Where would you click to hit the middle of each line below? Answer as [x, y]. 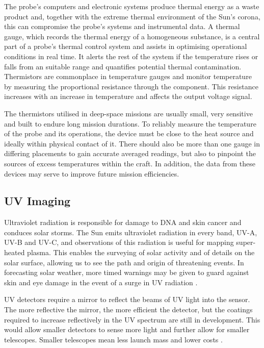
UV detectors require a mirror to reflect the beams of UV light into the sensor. [127, 299]
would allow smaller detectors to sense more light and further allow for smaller [127, 329]
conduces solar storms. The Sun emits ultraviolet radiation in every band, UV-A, [131, 232]
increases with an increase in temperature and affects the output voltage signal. [128, 96]
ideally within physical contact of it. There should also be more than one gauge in [132, 143]
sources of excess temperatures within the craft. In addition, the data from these [130, 163]
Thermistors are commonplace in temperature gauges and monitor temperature [128, 76]
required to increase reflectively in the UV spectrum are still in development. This [132, 319]
